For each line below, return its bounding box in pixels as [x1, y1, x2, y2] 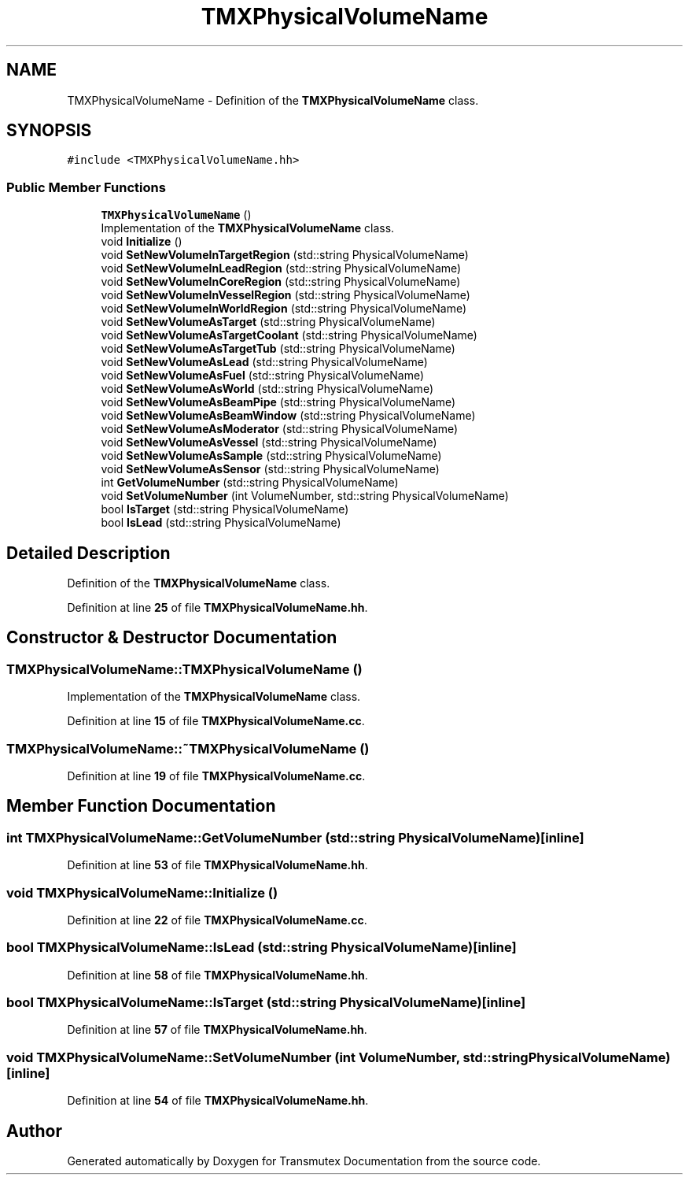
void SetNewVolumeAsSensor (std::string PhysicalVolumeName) [101, 462, 440, 476]
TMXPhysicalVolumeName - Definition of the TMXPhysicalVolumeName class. [67, 93, 479, 107]
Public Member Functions [6, 179, 166, 195]
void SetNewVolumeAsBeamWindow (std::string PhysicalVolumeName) [101, 409, 476, 423]
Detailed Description [6, 542, 171, 563]
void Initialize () [101, 235, 182, 249]
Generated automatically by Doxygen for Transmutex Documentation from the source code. [67, 1154, 541, 1168]
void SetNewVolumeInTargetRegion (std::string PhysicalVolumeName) [101, 248, 469, 262]
